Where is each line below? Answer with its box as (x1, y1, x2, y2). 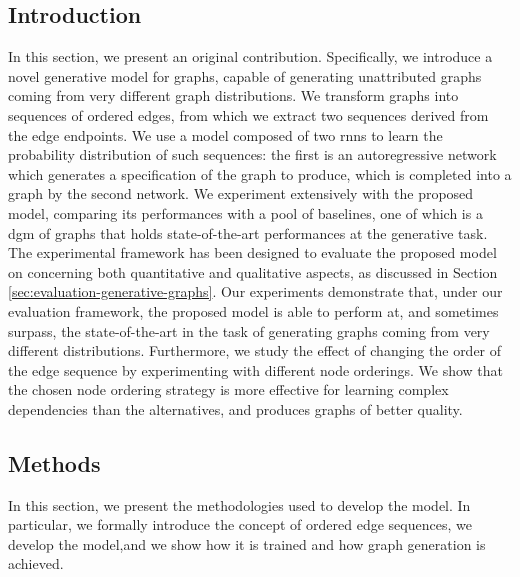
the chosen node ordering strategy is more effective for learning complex (8, 379, 449, 400)
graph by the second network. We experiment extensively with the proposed (8, 183, 474, 204)
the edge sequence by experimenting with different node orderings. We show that (8, 359, 504, 380)
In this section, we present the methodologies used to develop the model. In (8, 494, 471, 515)
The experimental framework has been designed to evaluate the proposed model (8, 242, 497, 263)
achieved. (8, 553, 64, 574)
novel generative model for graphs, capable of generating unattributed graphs (8, 65, 482, 86)
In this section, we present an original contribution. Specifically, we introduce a (8, 46, 493, 67)
